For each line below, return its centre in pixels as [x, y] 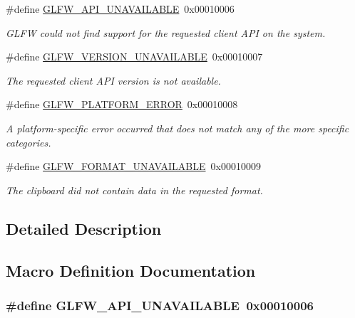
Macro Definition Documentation [131, 270]
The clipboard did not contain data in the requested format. [134, 190]
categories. [29, 142]
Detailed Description [84, 228]
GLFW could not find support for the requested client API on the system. [166, 32]
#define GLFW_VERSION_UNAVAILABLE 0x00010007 [134, 57]
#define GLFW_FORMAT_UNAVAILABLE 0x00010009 [133, 166]
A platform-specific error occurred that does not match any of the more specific [177, 128]
